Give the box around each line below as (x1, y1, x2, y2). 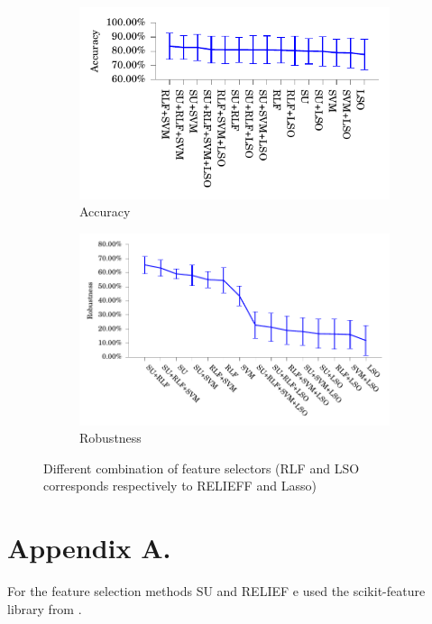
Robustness (79, 428, 142, 447)
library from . (7, 599, 82, 618)
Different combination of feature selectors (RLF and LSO (43, 458, 360, 477)
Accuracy (79, 202, 131, 221)
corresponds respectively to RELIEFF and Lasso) (43, 476, 317, 495)
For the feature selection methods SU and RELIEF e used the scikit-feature (7, 582, 426, 601)
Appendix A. (7, 529, 171, 566)
